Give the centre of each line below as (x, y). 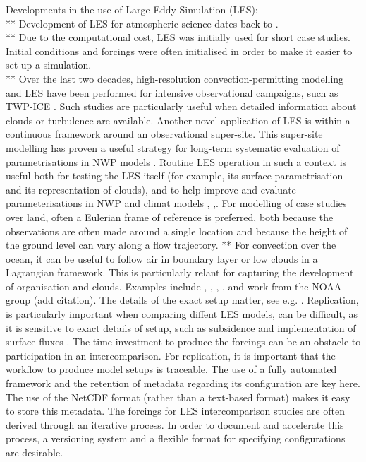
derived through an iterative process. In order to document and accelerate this (175, 424)
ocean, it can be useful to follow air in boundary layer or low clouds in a (162, 258)
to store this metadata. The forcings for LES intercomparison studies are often (175, 411)
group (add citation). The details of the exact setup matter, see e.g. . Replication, (182, 300)
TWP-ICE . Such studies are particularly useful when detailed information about (181, 106)
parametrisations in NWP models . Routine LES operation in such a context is (176, 161)
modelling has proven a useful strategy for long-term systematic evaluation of (173, 147)
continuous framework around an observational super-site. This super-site (164, 134)
